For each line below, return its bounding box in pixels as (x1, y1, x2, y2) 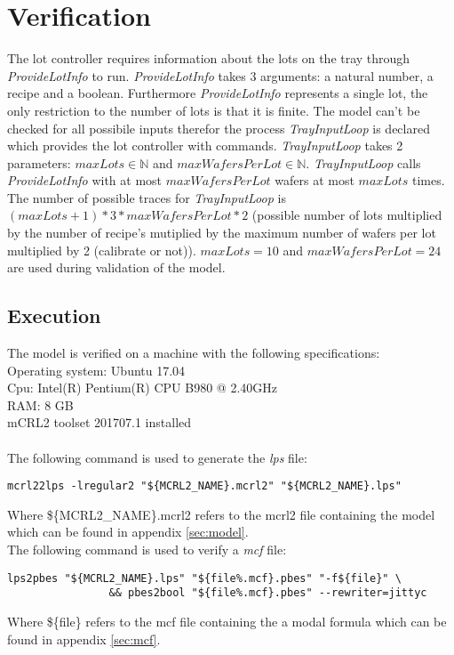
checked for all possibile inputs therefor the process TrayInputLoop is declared (7, 118, 430, 137)
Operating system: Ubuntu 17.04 (7, 360, 186, 379)
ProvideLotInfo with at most (7, 171, 163, 190)
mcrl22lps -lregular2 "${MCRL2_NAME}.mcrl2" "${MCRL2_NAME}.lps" (7, 480, 402, 493)
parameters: (7, 153, 71, 172)
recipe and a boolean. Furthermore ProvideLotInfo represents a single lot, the (7, 84, 428, 102)
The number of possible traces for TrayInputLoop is (7, 188, 286, 206)
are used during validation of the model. (7, 258, 226, 277)
